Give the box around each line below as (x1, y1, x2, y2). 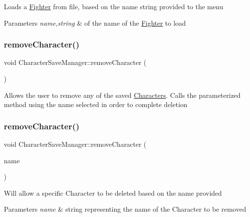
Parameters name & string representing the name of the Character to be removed (4, 204, 246, 214)
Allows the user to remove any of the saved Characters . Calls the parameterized (4, 90, 241, 100)
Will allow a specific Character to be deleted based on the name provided (4, 187, 222, 198)
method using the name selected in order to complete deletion (4, 99, 187, 109)
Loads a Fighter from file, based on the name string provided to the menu (4, 1, 223, 11)
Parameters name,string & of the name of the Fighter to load (4, 17, 186, 28)
